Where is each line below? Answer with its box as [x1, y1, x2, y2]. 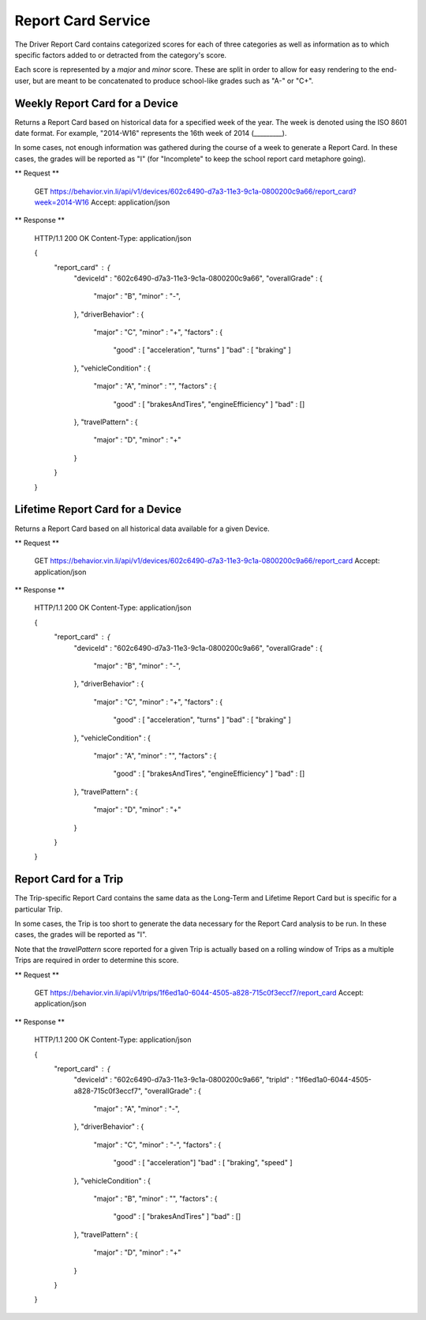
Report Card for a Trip [14, 873, 124, 886]
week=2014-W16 [34, 197, 90, 207]
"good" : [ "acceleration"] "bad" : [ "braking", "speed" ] [113, 1158, 293, 1168]
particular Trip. [14, 904, 63, 914]
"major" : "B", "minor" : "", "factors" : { [93, 1194, 218, 1204]
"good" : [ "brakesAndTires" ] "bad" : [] [113, 1212, 241, 1221]
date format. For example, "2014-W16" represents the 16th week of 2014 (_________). [14, 129, 287, 138]
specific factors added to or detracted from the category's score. [14, 50, 227, 59]
